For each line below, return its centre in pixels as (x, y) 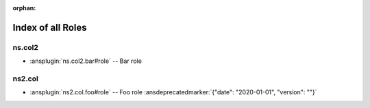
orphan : (24, 8)
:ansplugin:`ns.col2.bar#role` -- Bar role (86, 61)
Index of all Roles (50, 27)
